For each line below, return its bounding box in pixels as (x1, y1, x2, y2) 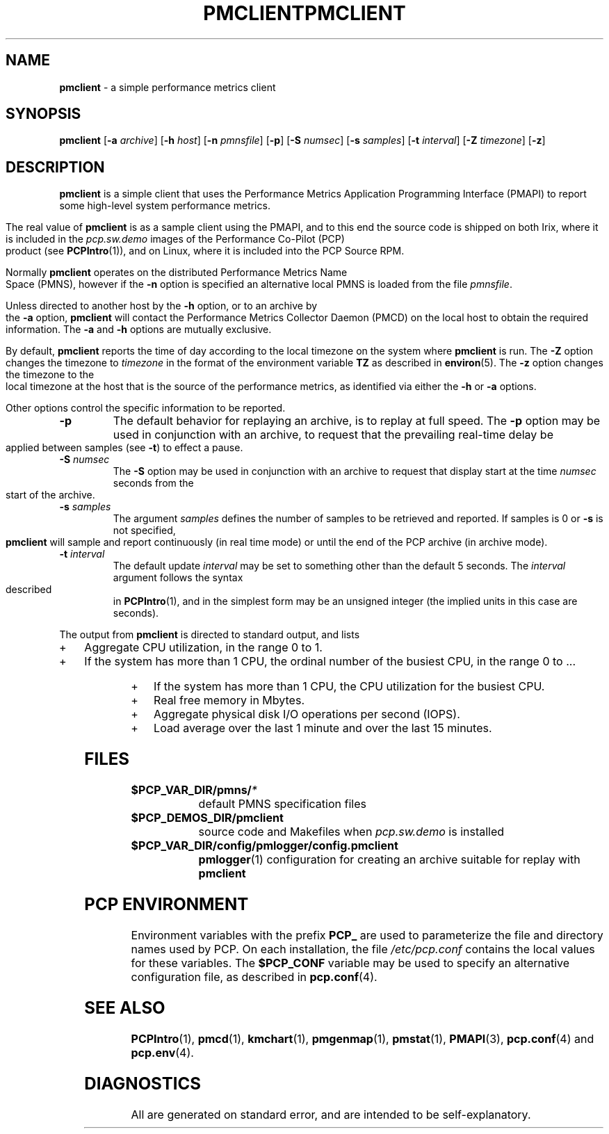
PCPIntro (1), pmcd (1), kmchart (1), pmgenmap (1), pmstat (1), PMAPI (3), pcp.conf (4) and (131, 1031, 594, 1046)
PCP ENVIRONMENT (84, 894, 249, 914)
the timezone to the (6, 368, 95, 381)
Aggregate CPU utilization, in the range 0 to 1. (84, 640, 323, 655)
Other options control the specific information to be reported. (6, 402, 286, 414)
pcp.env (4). (131, 1045, 194, 1060)
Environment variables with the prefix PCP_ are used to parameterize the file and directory (131, 928, 603, 942)
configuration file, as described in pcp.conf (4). (131, 969, 377, 984)
